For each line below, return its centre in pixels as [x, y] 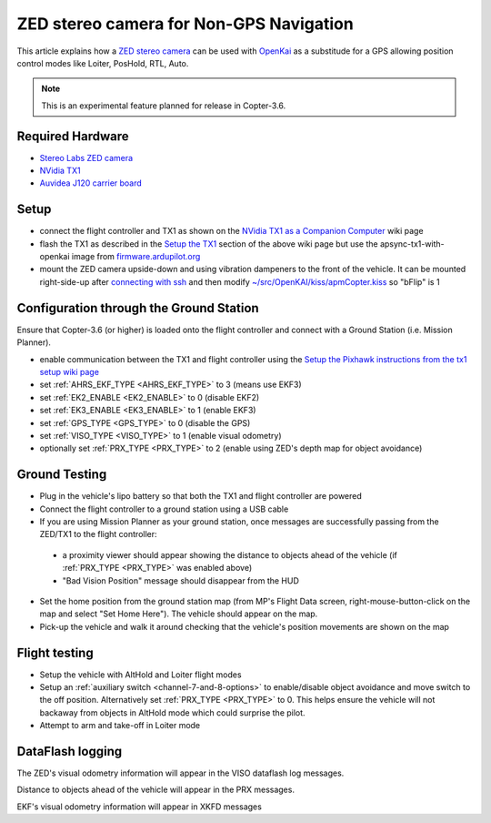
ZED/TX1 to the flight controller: [99, 534]
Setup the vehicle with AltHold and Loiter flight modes [140, 675]
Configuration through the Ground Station [138, 308]
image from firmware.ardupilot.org [136, 257]
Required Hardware [73, 136]
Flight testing [55, 652]
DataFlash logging [70, 752]
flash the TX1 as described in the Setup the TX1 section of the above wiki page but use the [209, 244]
